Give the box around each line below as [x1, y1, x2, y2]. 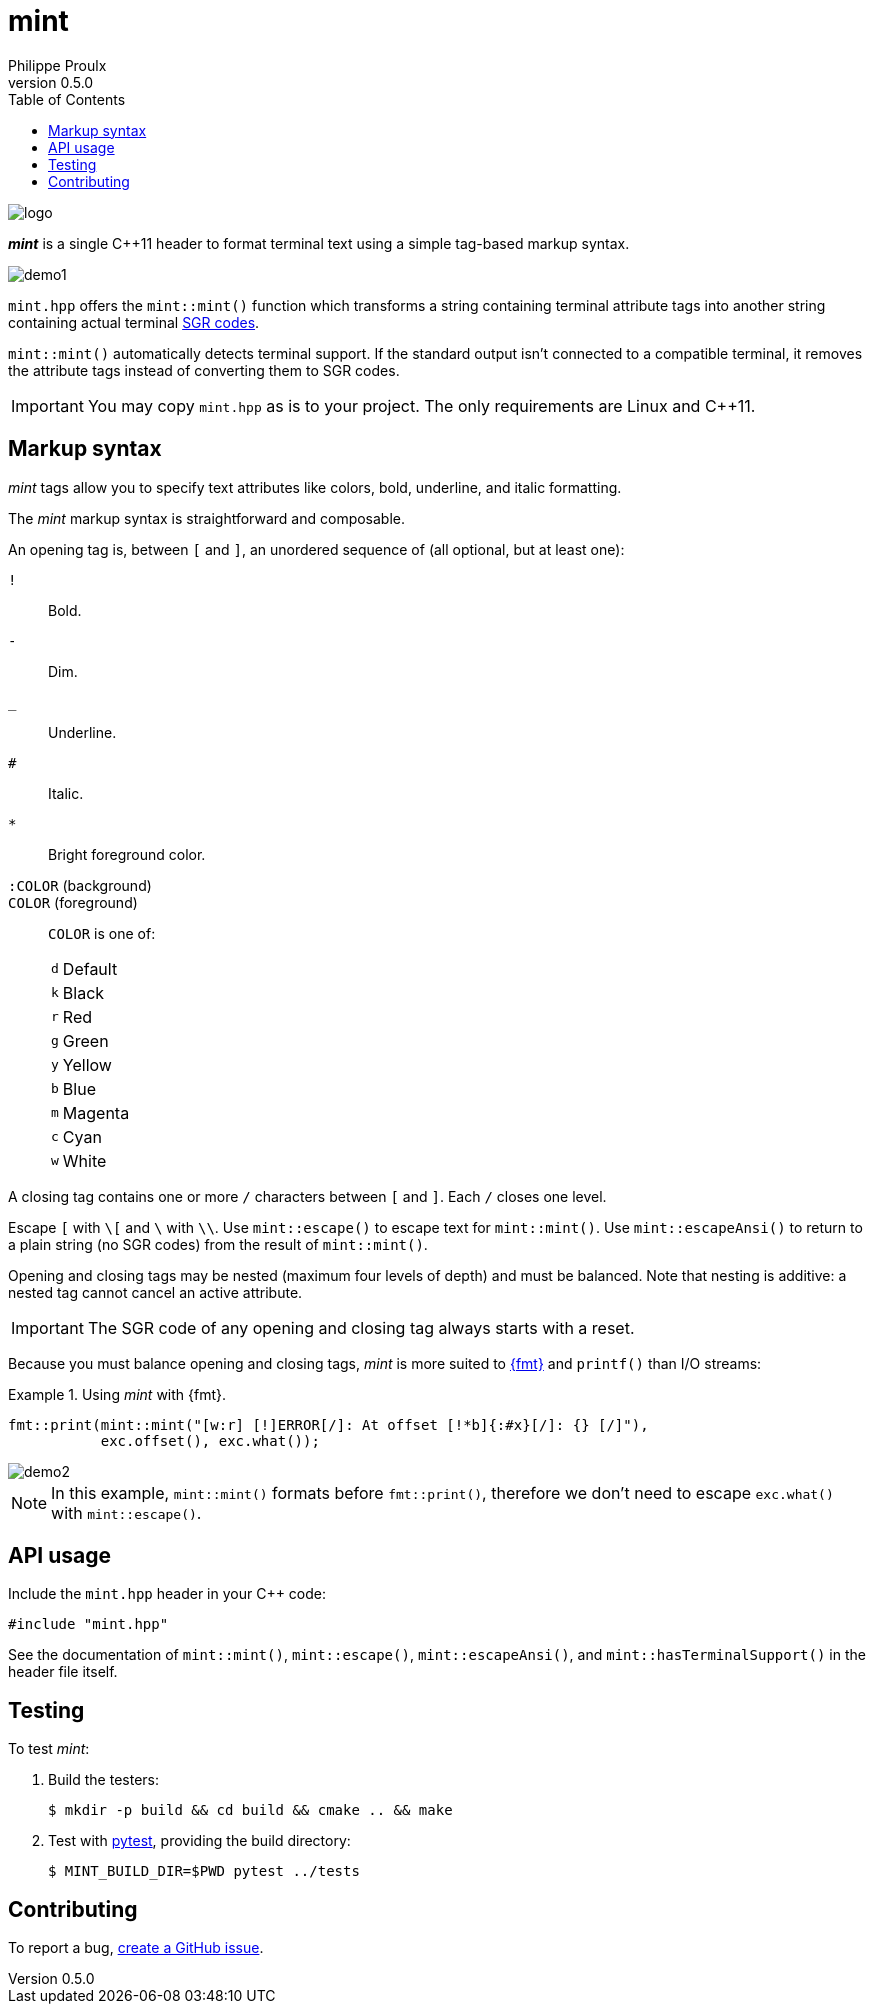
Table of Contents [8, 90, 126, 108]
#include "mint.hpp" [8, 1616, 169, 1633]
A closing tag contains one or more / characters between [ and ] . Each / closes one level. [8, 1187, 607, 1205]
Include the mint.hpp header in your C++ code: [8, 1585, 327, 1603]
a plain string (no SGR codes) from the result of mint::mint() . [8, 1235, 428, 1253]
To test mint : [8, 1740, 90, 1758]
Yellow [62, 1054, 112, 1075]
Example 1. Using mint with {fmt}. [8, 1385, 227, 1403]
